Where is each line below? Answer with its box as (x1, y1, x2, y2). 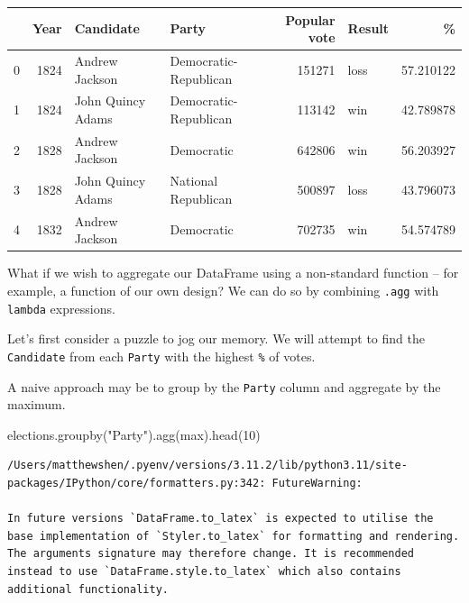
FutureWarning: (271, 476, 363, 489)
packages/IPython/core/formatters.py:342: (7, 476, 266, 489)
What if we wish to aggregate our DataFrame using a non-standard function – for (7, 263, 459, 282)
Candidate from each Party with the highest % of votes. (7, 346, 316, 365)
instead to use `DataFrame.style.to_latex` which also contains (7, 564, 401, 578)
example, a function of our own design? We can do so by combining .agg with (7, 280, 439, 299)
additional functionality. (7, 582, 169, 596)
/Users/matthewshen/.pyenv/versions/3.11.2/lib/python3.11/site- (7, 459, 408, 472)
